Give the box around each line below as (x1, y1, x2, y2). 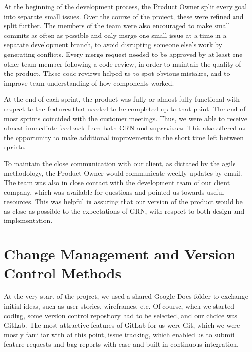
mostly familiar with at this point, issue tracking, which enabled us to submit (4, 329, 235, 339)
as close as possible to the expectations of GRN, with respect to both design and (4, 205, 245, 216)
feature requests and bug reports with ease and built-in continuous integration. (4, 339, 239, 349)
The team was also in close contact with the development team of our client (4, 177, 230, 187)
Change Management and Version (4, 244, 236, 264)
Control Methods (4, 263, 122, 283)
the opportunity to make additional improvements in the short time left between (4, 132, 244, 142)
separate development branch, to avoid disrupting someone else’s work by (4, 39, 222, 50)
